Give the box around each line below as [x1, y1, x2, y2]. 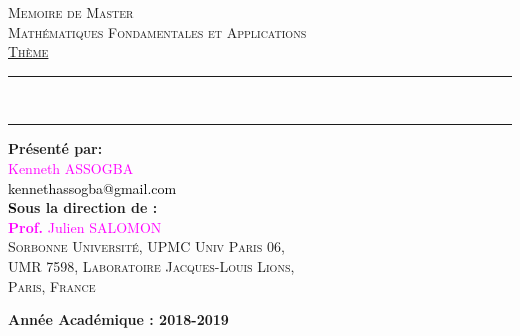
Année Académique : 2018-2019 [8, 309, 229, 330]
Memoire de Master [8, 2, 134, 22]
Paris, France [8, 275, 96, 296]
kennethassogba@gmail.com [8, 177, 177, 198]
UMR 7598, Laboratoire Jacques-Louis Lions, [8, 255, 295, 276]
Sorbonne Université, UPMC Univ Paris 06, [8, 236, 285, 257]
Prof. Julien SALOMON [8, 216, 162, 237]
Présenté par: [8, 138, 103, 159]
